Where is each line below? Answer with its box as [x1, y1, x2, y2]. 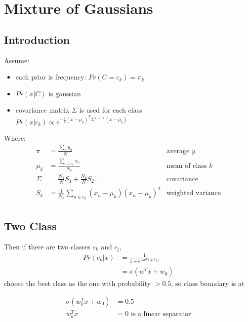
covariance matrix [15, 105, 70, 115]
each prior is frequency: [15, 72, 86, 82]
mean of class [166, 162, 207, 169]
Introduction [4, 32, 70, 47]
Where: [4, 133, 26, 143]
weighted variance [166, 190, 221, 197]
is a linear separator [130, 310, 191, 318]
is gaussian [48, 88, 81, 98]
